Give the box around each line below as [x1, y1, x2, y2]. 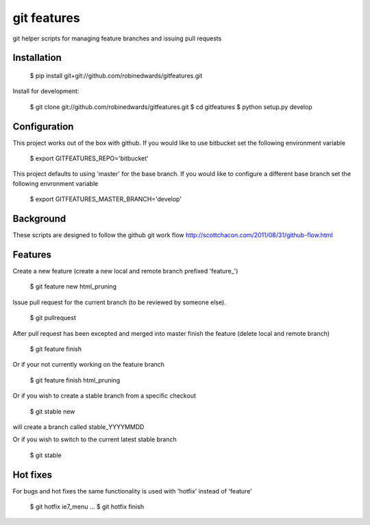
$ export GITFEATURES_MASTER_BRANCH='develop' [29, 195, 182, 204]
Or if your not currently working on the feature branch [12, 361, 164, 369]
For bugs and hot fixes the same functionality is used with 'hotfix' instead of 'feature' [12, 487, 253, 495]
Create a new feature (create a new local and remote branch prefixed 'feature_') [12, 267, 238, 276]
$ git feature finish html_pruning [29, 376, 121, 384]
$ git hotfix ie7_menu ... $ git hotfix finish [29, 502, 144, 511]
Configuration [12, 121, 74, 132]
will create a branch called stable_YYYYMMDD [12, 422, 145, 431]
